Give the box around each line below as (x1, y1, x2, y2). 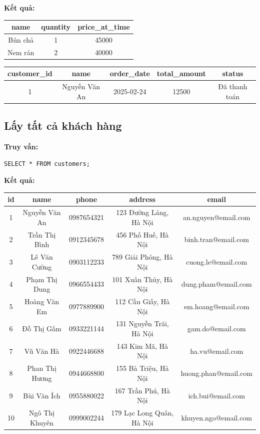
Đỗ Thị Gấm (22, 323, 61, 334)
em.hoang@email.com (183, 301, 249, 311)
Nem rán (7, 47, 34, 57)
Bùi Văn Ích (23, 390, 60, 400)
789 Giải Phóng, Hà (112, 252, 173, 262)
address (129, 194, 155, 204)
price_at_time (77, 22, 130, 32)
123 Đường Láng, (116, 207, 169, 218)
